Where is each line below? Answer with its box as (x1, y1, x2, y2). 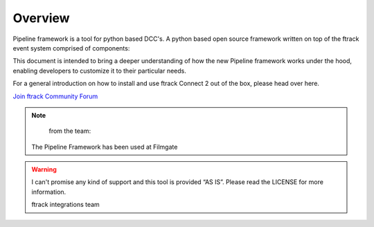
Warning (31, 165, 57, 174)
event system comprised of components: (12, 44, 130, 52)
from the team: (48, 127, 91, 135)
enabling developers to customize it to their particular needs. (12, 66, 186, 75)
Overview (12, 10, 70, 26)
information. (31, 188, 66, 196)
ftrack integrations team (31, 201, 100, 209)
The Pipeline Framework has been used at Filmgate (31, 143, 178, 151)
